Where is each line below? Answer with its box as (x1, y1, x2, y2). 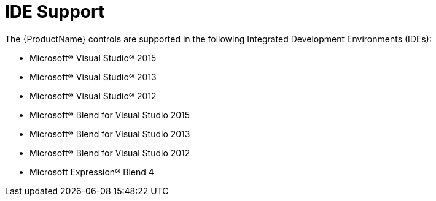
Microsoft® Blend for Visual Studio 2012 (29, 147, 190, 158)
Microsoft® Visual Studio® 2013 (29, 71, 157, 82)
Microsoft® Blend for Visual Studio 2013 (29, 128, 190, 139)
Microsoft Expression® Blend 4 (29, 166, 154, 177)
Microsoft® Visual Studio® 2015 (29, 52, 157, 63)
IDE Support (5, 1, 105, 22)
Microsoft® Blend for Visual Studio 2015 (29, 109, 190, 120)
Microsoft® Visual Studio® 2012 (29, 90, 157, 101)
